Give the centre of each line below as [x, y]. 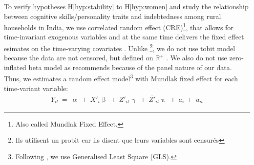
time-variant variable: [36, 88]
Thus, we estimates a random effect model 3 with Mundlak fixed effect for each [121, 78]
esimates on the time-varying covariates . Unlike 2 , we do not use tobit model [120, 47]
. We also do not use [197, 58]
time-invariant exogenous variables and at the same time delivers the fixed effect [124, 37]
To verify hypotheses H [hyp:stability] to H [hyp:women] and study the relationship [126, 6]
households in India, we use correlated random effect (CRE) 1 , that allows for [119, 27]
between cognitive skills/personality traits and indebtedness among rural [113, 16]
